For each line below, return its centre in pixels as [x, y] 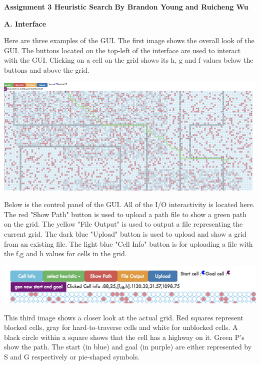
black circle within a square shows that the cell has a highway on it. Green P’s [124, 337]
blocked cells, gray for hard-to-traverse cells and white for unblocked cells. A [121, 327]
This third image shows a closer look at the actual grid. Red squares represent [124, 317]
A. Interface [25, 23]
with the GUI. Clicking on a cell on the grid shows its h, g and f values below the [129, 60]
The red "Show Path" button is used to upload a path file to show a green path [125, 214]
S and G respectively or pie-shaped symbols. [72, 357]
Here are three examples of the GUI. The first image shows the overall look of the [129, 40]
